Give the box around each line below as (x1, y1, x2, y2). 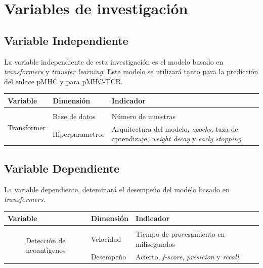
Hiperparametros (52, 128, 105, 139)
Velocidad (91, 234, 121, 244)
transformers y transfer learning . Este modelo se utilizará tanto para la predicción (4, 66, 258, 77)
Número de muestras (111, 111, 176, 121)
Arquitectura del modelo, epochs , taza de (111, 123, 238, 134)
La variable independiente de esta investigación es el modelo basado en (4, 56, 224, 67)
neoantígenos (26, 245, 66, 255)
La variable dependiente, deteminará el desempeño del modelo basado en (4, 184, 230, 194)
